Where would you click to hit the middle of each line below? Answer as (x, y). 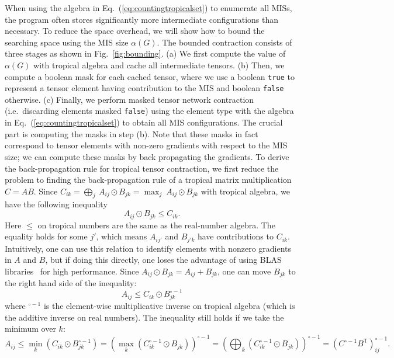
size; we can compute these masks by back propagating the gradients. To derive (147, 156)
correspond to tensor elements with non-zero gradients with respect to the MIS (146, 145)
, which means (122, 236)
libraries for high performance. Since (72, 271)
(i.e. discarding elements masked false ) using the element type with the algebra (149, 111)
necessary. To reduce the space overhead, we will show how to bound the (135, 31)
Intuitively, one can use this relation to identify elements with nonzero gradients (148, 248)
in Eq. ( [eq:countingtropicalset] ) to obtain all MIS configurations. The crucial (144, 122)
